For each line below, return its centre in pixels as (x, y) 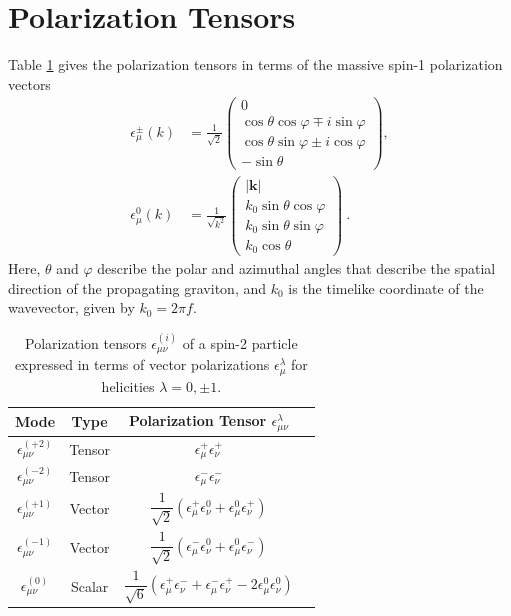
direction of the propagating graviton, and (137, 287)
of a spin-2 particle (240, 342)
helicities (128, 385)
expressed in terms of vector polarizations (142, 364)
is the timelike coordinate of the (386, 287)
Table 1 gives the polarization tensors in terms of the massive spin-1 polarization (255, 64)
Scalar (89, 585)
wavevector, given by (71, 307)
